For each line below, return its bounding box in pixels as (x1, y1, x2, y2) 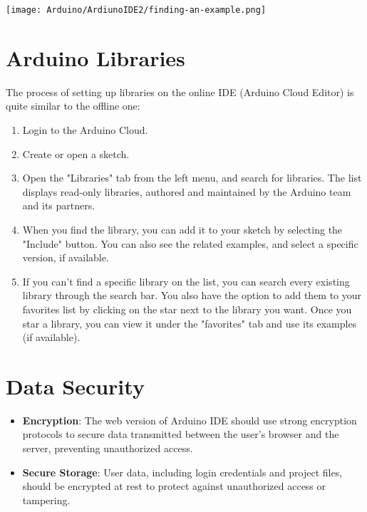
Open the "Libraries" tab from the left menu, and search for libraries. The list (22, 170, 362, 185)
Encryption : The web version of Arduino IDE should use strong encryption (22, 412, 357, 427)
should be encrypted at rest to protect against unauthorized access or (22, 479, 326, 493)
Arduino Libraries (6, 43, 185, 72)
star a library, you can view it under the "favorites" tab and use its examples (22, 315, 357, 330)
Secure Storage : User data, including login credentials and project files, (22, 464, 343, 479)
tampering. (22, 492, 71, 507)
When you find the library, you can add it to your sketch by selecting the (22, 221, 343, 236)
